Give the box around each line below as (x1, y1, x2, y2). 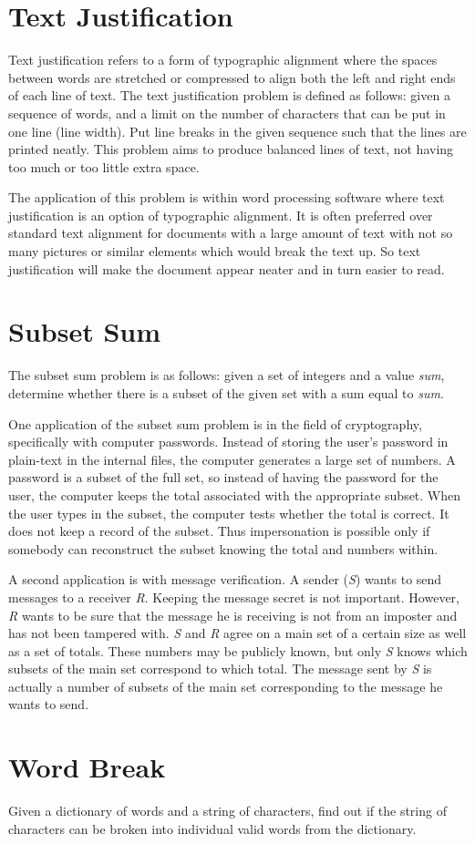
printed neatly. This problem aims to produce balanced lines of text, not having (8, 139, 454, 159)
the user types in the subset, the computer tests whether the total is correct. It (8, 503, 449, 522)
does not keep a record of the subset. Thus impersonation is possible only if (8, 521, 430, 540)
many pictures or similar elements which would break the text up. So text (8, 242, 421, 261)
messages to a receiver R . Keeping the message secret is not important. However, (8, 587, 460, 606)
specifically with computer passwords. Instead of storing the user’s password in (8, 432, 449, 451)
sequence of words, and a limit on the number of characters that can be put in (8, 103, 446, 122)
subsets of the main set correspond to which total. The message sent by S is (8, 659, 432, 678)
